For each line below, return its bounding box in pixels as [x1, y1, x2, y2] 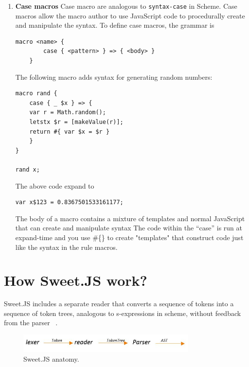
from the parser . [4, 317, 58, 328]
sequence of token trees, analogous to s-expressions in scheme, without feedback [4, 308, 241, 318]
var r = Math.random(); [29, 109, 106, 116]
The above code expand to [15, 180, 94, 191]
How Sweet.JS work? [4, 270, 147, 290]
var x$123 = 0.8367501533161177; [15, 199, 124, 206]
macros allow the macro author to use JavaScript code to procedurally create [15, 10, 245, 20]
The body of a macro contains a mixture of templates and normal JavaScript [15, 213, 245, 223]
